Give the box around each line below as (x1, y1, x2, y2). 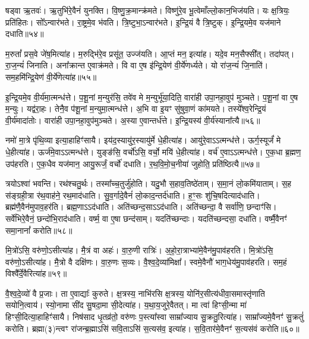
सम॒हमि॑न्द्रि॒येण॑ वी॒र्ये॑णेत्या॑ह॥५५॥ (5, 70, 97, 83)
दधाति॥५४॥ (5, 27, 44, 40)
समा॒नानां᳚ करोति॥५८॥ (5, 224, 72, 236)
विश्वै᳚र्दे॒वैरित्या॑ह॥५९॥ (5, 267, 67, 280)
